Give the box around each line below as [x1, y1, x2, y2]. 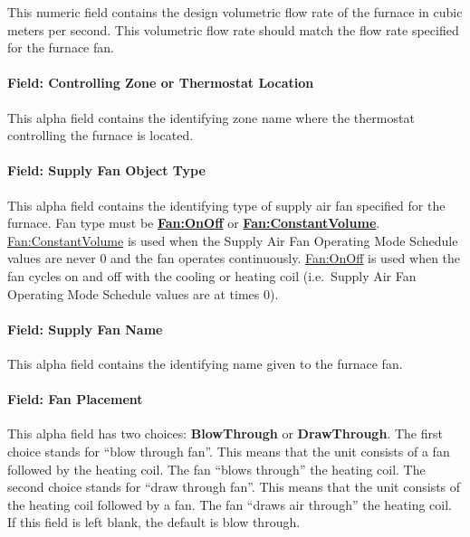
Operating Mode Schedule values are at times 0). [7, 284, 279, 303]
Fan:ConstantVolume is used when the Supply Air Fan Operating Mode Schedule [7, 231, 458, 250]
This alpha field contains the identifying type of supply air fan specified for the [7, 195, 446, 214]
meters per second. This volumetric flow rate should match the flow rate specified [7, 20, 459, 39]
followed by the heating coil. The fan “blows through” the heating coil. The [7, 459, 426, 478]
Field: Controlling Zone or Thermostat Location [7, 73, 314, 92]
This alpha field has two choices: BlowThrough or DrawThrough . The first [7, 424, 443, 443]
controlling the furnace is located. [7, 126, 194, 145]
